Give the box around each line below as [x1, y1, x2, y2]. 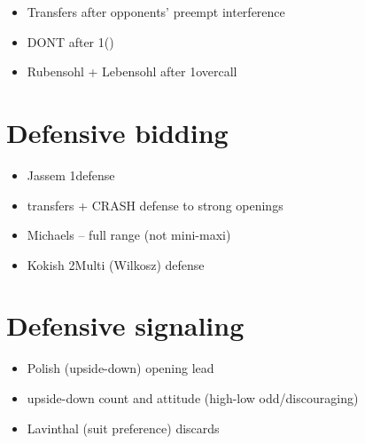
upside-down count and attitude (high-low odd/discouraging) [27, 389, 359, 407]
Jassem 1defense [27, 165, 115, 184]
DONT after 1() [27, 32, 114, 51]
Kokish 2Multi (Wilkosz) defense [27, 255, 205, 274]
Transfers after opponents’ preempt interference [27, 3, 285, 20]
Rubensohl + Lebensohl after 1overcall [27, 62, 237, 81]
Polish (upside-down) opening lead [27, 359, 214, 377]
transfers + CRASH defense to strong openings [27, 195, 283, 214]
